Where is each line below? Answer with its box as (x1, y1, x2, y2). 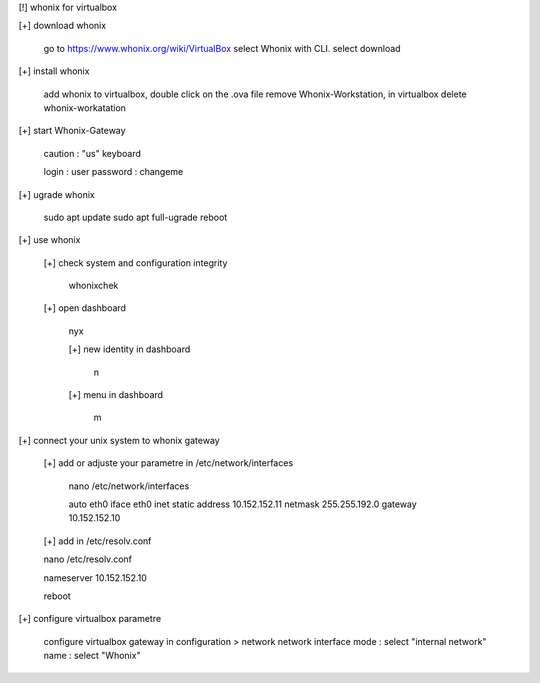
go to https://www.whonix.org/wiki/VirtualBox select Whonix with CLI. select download (43, 42, 401, 54)
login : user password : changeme (43, 166, 184, 178)
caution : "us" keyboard (43, 147, 142, 159)
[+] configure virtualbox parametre (18, 613, 162, 625)
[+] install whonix (18, 65, 90, 77)
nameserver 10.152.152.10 (43, 571, 147, 584)
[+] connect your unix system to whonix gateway (18, 434, 220, 446)
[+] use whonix (18, 234, 81, 246)
